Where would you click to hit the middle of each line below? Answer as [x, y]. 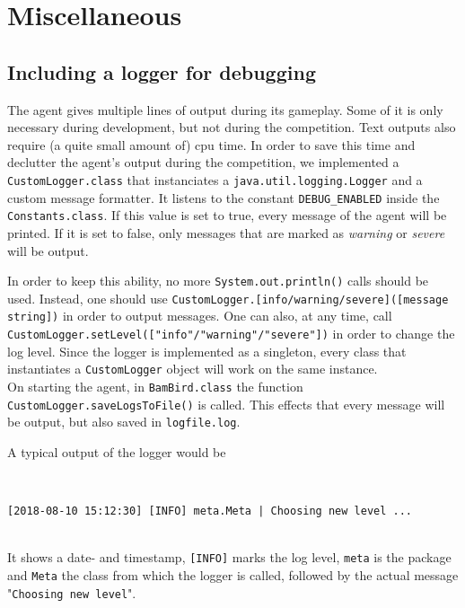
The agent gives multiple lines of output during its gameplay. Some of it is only [225, 109]
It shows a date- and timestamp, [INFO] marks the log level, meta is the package [229, 557]
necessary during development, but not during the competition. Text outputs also [232, 127]
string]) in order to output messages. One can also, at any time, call [200, 316]
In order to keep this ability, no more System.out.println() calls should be [218, 281]
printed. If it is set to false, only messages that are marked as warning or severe [226, 232]
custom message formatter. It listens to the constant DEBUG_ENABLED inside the [224, 197]
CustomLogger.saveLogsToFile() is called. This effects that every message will [226, 404]
